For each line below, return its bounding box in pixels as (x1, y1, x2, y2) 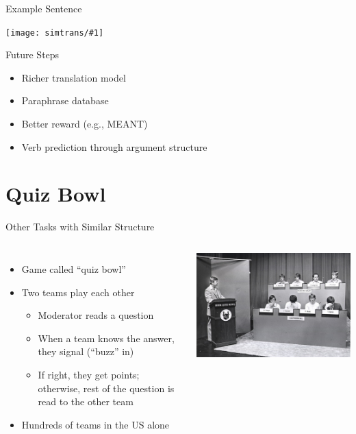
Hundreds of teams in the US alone (21, 417, 170, 431)
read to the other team (38, 394, 133, 409)
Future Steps (5, 47, 60, 62)
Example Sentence (5, 1, 82, 15)
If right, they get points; (38, 367, 140, 381)
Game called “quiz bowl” (21, 261, 126, 276)
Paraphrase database (21, 93, 109, 108)
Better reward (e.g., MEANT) (21, 117, 148, 131)
